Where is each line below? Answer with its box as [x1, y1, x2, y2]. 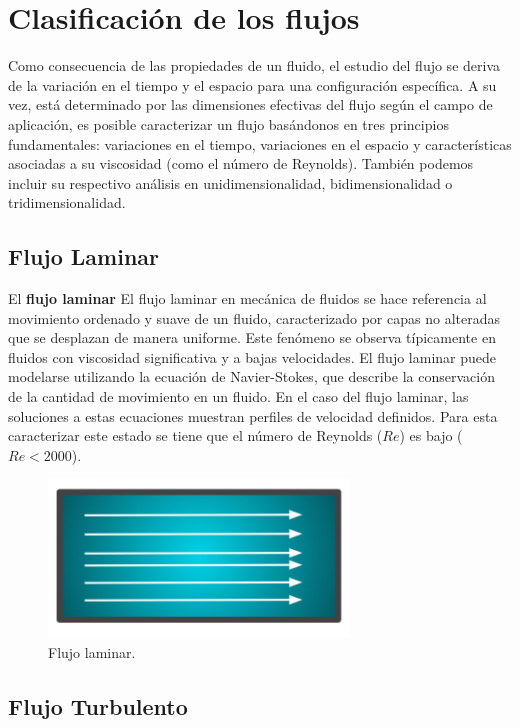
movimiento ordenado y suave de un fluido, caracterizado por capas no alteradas [8, 307, 500, 328]
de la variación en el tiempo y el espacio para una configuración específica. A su [8, 74, 497, 95]
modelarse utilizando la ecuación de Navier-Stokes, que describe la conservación [8, 366, 495, 387]
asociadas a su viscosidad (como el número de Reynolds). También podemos [8, 153, 474, 174]
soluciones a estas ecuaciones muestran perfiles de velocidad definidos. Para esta [8, 405, 498, 426]
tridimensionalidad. [8, 192, 126, 213]
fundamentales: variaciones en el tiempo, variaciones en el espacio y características [8, 133, 512, 154]
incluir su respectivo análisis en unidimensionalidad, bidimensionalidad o [8, 172, 453, 193]
